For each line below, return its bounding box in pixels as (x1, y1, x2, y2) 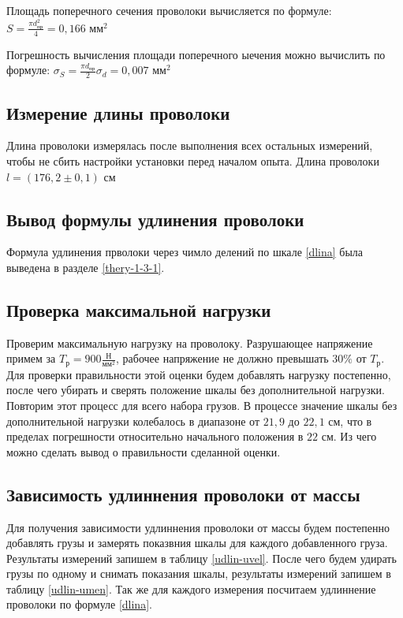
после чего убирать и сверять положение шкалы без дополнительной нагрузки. (6, 382, 385, 398)
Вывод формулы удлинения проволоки (6, 207, 304, 231)
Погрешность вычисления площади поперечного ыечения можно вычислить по (6, 46, 386, 62)
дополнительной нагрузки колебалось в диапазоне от (6, 412, 260, 429)
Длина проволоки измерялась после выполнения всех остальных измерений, (6, 137, 373, 154)
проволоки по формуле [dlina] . (6, 596, 152, 612)
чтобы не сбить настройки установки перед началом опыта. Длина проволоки (6, 152, 379, 169)
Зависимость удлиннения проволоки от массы (6, 482, 360, 506)
